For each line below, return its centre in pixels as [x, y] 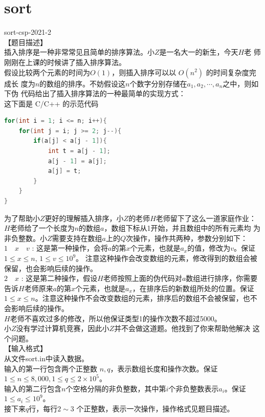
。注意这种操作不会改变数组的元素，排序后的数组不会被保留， [139, 298]
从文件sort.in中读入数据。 [47, 358]
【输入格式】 [26, 348]
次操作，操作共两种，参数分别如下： [187, 238]
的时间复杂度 [227, 72]
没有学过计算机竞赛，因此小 [63, 328]
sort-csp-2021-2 [28, 32]
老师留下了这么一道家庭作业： [206, 218]
